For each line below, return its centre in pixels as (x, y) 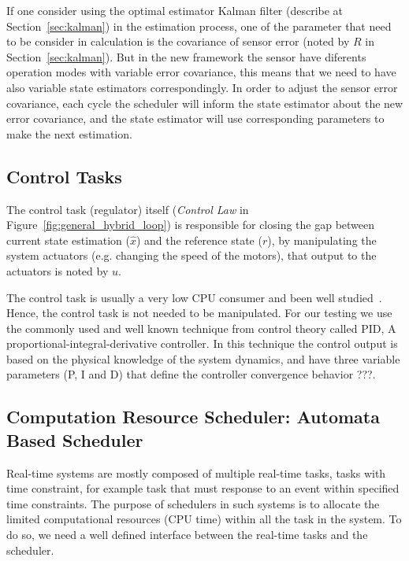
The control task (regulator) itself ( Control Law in (128, 209)
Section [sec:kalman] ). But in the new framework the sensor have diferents (186, 56)
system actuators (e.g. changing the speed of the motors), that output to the (191, 255)
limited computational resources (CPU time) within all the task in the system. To (204, 519)
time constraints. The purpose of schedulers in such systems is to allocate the (193, 503)
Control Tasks (64, 176)
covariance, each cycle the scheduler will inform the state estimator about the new (205, 103)
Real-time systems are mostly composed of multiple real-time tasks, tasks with (196, 472)
